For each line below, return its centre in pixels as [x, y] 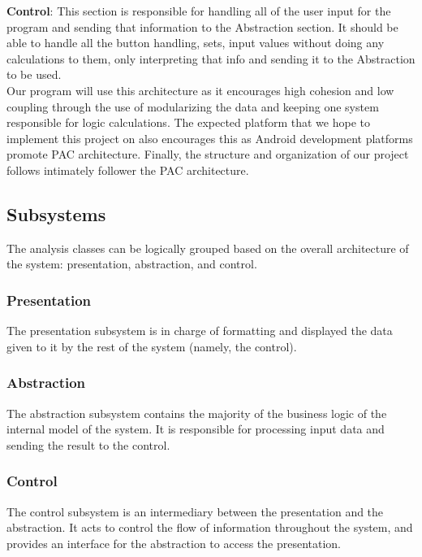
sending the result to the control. [88, 444]
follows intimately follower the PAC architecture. [128, 170]
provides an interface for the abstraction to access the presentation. [174, 543]
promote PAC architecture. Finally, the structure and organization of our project [208, 154]
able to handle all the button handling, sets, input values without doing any [196, 43]
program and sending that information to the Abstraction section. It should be [202, 26]
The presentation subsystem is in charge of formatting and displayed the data [200, 331]
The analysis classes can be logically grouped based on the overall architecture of [208, 248]
